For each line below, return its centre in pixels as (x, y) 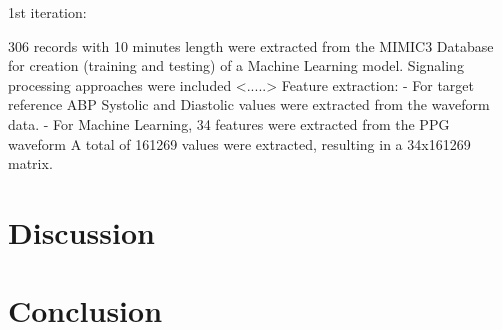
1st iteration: (47, 12)
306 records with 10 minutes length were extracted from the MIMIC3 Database (251, 45)
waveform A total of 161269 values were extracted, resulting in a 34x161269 (239, 143)
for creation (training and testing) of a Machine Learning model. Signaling (236, 65)
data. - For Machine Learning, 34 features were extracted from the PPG (229, 123)
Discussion (81, 231)
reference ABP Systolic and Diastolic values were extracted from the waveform (249, 104)
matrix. (30, 163)
